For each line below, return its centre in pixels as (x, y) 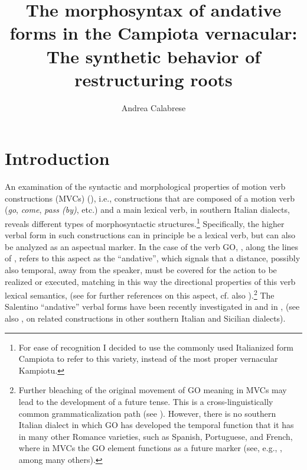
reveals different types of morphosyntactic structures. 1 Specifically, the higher (145, 223)
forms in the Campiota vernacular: (153, 33)
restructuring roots (153, 79)
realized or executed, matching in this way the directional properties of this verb (150, 281)
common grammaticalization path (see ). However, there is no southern (147, 413)
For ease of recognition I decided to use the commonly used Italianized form (156, 347)
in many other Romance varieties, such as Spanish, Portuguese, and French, (156, 436)
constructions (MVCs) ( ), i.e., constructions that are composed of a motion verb (150, 198)
